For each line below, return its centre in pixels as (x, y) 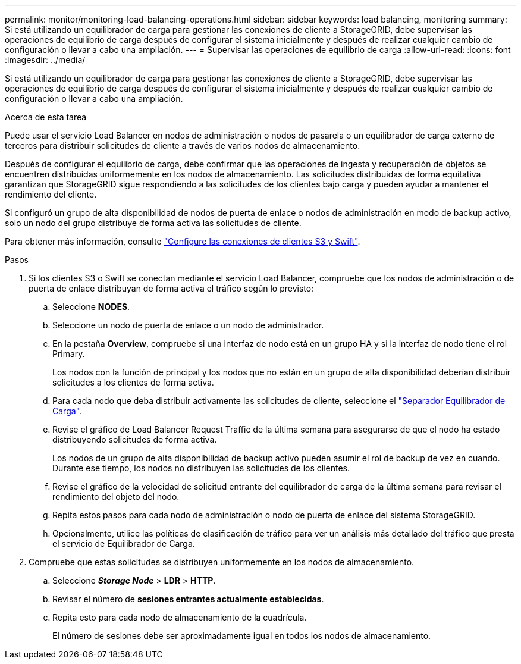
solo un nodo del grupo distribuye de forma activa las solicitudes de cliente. (153, 223)
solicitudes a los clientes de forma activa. (133, 382)
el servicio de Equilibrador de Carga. (124, 544)
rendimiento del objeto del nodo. (116, 497)
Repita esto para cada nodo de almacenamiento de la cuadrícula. (180, 617)
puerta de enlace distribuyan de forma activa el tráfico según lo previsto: (171, 288)
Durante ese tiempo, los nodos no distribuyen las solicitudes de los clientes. (201, 468)
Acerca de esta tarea (46, 117)
